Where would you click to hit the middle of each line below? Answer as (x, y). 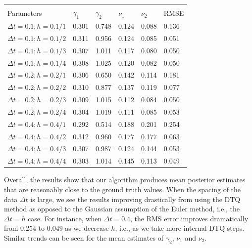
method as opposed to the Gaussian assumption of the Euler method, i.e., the (122, 209)
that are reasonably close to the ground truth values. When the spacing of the (123, 189)
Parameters (25, 13)
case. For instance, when (65, 218)
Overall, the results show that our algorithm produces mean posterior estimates (125, 180)
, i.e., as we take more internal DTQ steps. (180, 228)
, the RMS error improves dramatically (189, 218)
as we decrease (87, 228)
